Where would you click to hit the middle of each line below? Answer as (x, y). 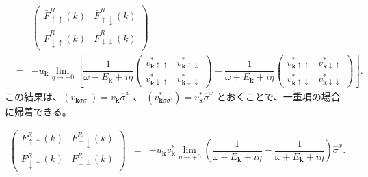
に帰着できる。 (38, 111)
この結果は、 (34, 96)
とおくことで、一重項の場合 (278, 96)
